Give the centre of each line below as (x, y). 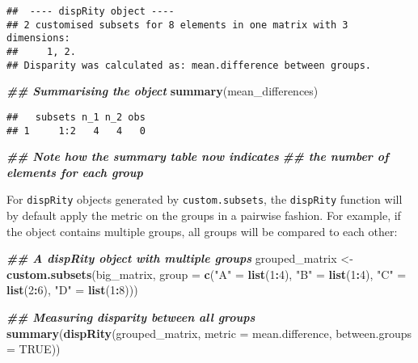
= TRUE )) (34, 349)
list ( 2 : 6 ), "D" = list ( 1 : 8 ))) (72, 290)
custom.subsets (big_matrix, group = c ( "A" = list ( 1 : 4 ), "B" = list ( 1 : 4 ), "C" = (207, 274)
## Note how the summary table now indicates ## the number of (198, 156)
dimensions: (38, 38)
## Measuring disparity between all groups (131, 317)
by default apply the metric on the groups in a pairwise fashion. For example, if (204, 215)
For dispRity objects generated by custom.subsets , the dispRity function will (205, 199)
